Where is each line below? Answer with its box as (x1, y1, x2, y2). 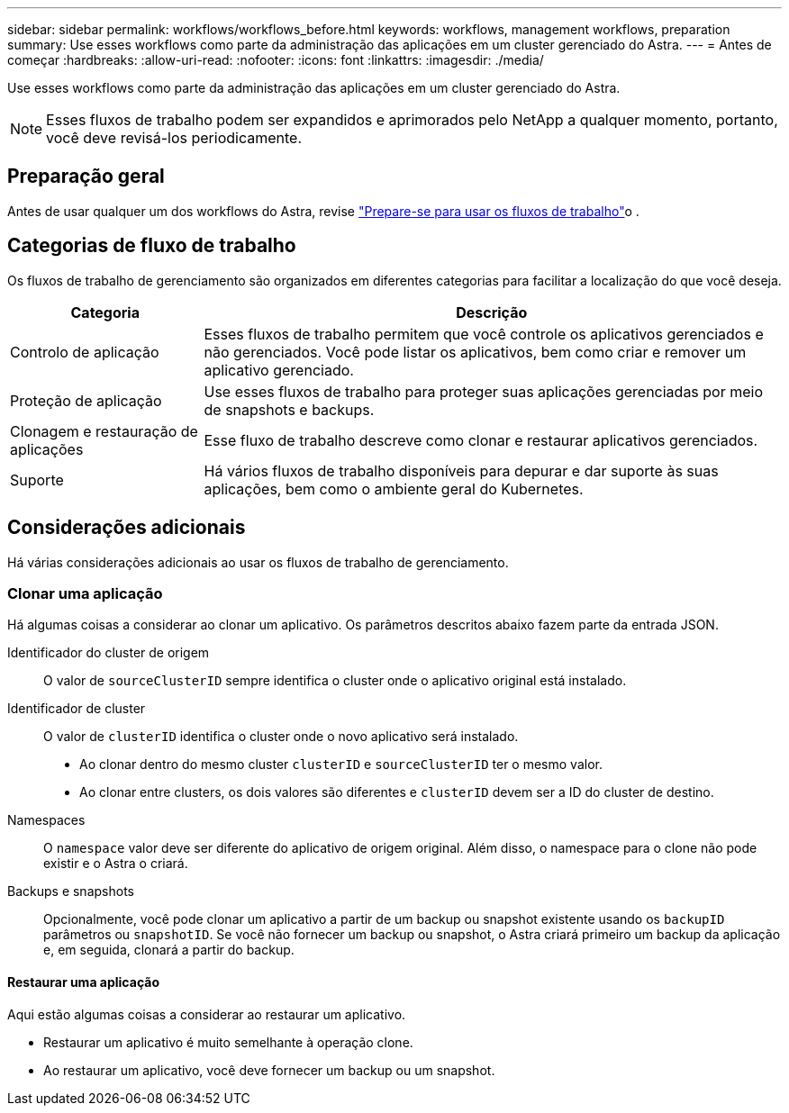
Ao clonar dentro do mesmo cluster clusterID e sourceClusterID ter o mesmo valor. (79, 756, 603, 773)
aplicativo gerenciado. (204, 360, 354, 379)
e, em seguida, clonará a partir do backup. (43, 942, 295, 958)
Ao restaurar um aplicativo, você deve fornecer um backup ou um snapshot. (43, 1062, 495, 1078)
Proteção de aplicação (10, 391, 162, 410)
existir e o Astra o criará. (43, 855, 188, 872)
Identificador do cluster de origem (7, 645, 210, 661)
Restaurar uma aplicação (7, 973, 159, 990)
